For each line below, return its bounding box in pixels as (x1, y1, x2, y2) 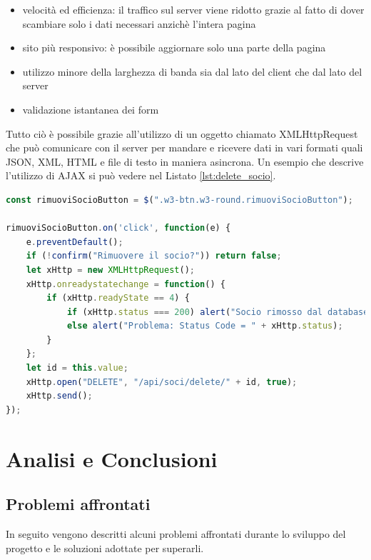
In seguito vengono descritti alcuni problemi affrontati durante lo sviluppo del (6, 526, 346, 541)
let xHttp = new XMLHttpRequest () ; (26, 264, 195, 275)
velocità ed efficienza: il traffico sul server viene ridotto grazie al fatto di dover (22, 2, 365, 16)
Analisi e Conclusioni (6, 444, 218, 473)
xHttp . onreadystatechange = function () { (26, 279, 225, 289)
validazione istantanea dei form (22, 101, 159, 116)
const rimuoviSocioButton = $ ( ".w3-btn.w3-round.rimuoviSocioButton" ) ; (6, 194, 353, 205)
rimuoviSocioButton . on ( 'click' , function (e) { (6, 223, 231, 234)
